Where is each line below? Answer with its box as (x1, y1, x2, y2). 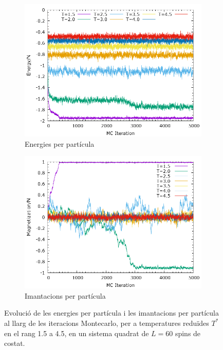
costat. (4, 338, 25, 348)
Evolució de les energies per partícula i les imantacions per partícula (4, 307, 219, 318)
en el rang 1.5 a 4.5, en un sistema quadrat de (4, 327, 149, 338)
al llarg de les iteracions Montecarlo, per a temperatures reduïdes (4, 317, 209, 328)
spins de (175, 327, 201, 338)
